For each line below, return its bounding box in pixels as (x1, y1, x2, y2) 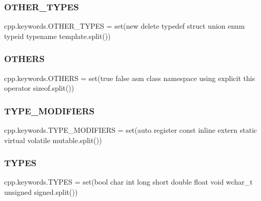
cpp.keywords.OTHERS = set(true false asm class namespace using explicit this (4, 72, 255, 83)
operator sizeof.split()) (4, 83, 74, 93)
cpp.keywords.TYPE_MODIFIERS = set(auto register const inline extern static (4, 125, 257, 135)
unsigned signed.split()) (4, 187, 78, 197)
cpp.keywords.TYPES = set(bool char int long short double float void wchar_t (4, 176, 253, 187)
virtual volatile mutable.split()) (4, 134, 102, 145)
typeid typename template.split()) (4, 30, 111, 41)
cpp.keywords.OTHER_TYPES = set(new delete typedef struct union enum (4, 21, 245, 31)
